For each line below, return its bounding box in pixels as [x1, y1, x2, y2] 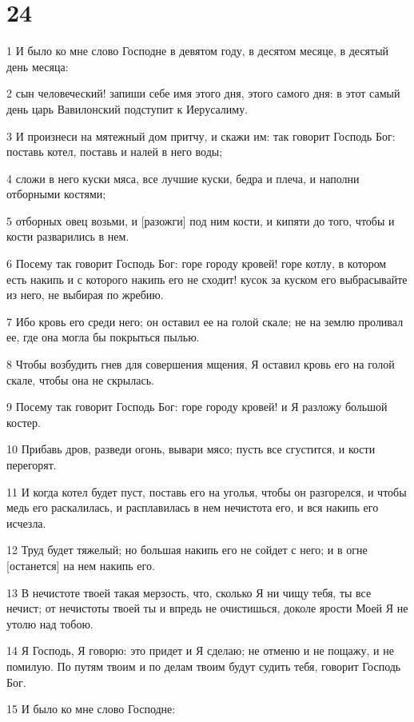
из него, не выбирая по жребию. [6, 286, 164, 303]
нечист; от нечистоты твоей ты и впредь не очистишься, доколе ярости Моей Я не [6, 600, 408, 616]
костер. [6, 413, 41, 430]
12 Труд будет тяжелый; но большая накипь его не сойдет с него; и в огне [6, 541, 368, 558]
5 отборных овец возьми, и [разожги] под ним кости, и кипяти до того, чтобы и [6, 212, 395, 229]
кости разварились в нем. [6, 228, 129, 245]
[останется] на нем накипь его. [6, 556, 155, 573]
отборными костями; [6, 185, 106, 202]
